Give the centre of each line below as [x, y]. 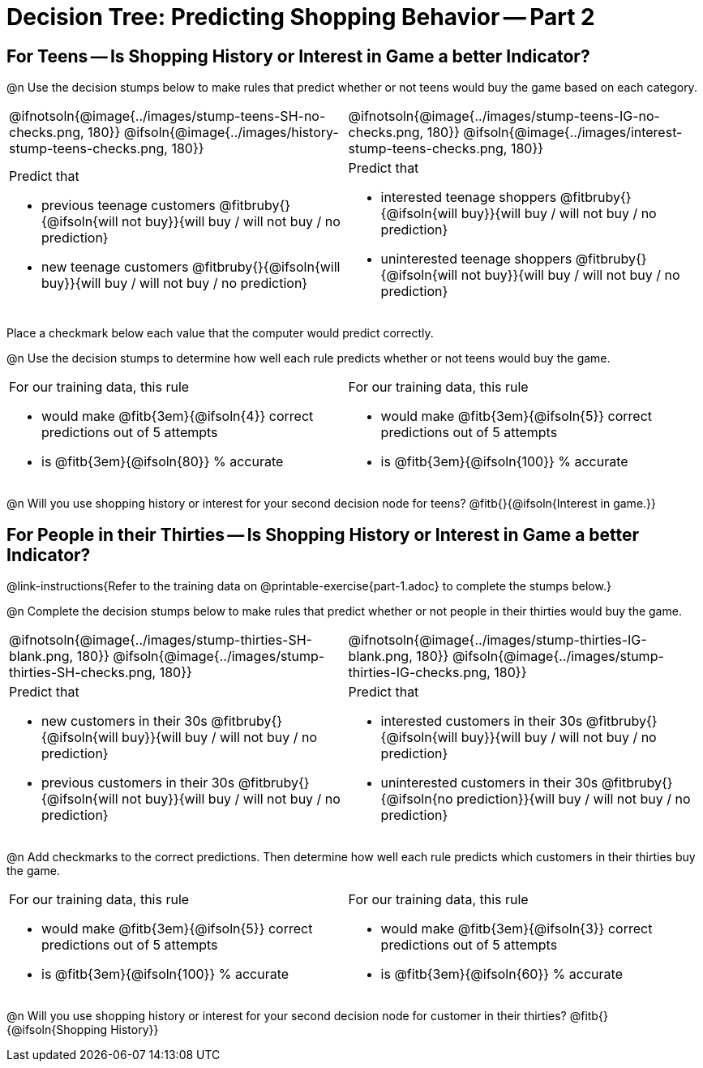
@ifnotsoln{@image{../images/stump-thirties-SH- [161, 640]
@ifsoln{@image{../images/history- [231, 133]
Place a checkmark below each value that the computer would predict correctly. [220, 333]
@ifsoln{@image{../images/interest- [573, 133]
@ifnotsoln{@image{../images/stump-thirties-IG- [497, 640]
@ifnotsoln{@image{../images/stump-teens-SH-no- [167, 116]
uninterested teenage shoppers [476, 259]
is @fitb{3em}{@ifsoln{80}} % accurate [163, 462]
